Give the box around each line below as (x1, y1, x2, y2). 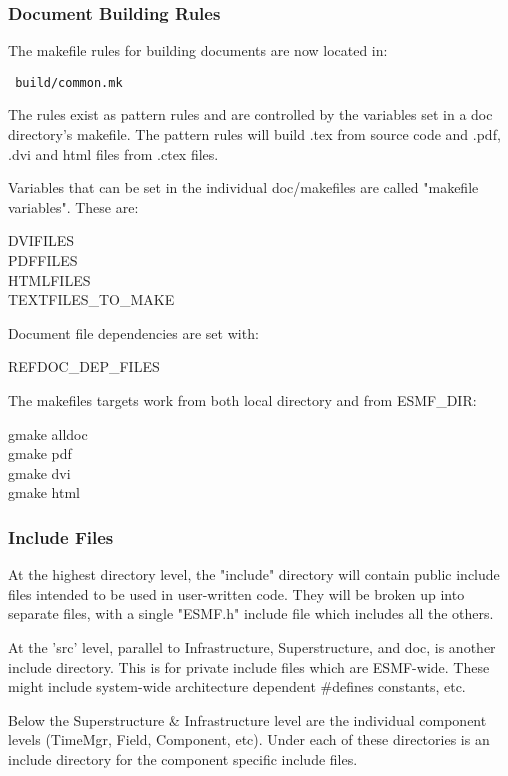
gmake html (8, 482, 80, 503)
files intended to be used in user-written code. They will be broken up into (8, 583, 465, 604)
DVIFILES (8, 230, 75, 251)
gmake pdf (8, 443, 72, 464)
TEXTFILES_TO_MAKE (8, 289, 175, 310)
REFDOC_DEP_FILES (8, 356, 160, 377)
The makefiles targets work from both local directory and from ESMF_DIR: (8, 390, 477, 410)
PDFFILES (8, 250, 78, 271)
